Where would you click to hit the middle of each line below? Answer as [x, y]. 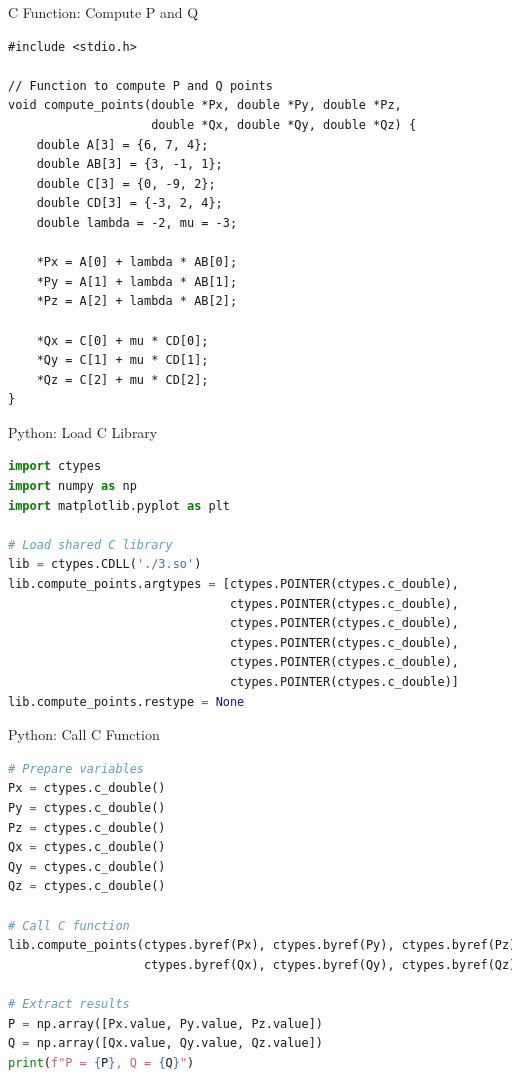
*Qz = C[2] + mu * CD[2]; [122, 379]
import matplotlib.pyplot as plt [119, 505]
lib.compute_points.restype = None [126, 701]
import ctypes [55, 466]
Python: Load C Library [83, 431]
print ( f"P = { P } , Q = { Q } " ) [101, 1062]
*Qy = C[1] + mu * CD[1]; [122, 360]
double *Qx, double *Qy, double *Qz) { [284, 124]
